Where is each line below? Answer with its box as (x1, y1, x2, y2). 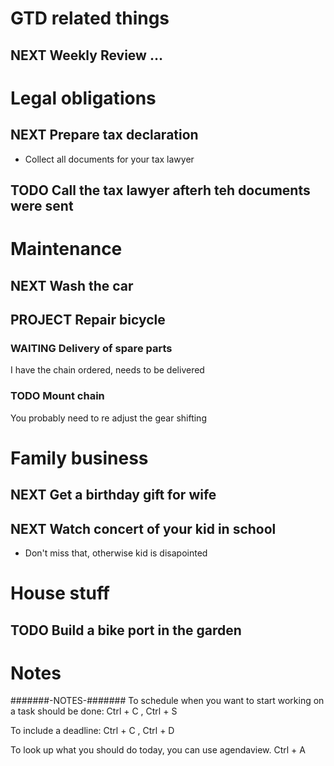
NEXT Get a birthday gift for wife (10, 487, 217, 504)
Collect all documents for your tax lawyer (24, 153, 195, 165)
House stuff (10, 582, 111, 605)
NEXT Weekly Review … (10, 47, 163, 64)
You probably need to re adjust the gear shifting (10, 412, 207, 424)
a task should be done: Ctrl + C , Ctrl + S (10, 705, 178, 717)
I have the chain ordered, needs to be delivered (10, 364, 205, 376)
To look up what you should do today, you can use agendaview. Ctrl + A (10, 744, 306, 756)
